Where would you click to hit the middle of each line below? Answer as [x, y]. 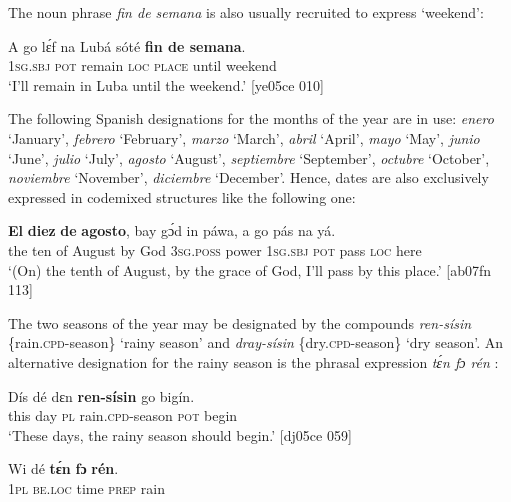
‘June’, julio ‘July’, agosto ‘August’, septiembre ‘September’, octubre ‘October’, [249, 157]
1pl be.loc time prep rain [86, 487]
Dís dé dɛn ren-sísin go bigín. [101, 395]
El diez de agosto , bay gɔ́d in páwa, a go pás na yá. [172, 230]
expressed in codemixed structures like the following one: [182, 196]
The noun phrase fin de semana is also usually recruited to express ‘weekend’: [246, 12]
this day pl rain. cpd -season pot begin [123, 415]
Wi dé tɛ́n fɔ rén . [63, 468]
